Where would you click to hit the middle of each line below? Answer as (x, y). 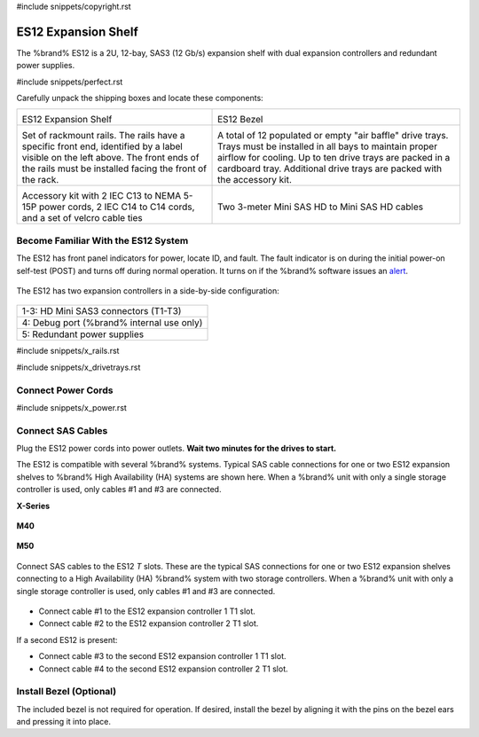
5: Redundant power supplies (83, 334)
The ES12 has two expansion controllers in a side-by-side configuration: (148, 291)
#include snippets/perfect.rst (70, 82)
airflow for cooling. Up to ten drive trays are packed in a (334, 158)
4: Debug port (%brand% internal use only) (112, 323)
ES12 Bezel (240, 120)
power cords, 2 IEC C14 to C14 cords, (117, 207)
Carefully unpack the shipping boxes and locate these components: (140, 98)
